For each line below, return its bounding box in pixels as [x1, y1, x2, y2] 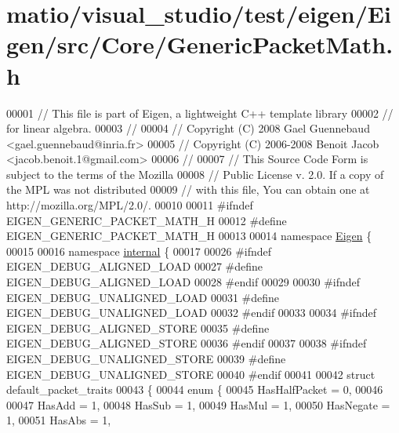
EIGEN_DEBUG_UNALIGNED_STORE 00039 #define [6, 351, 286, 366]
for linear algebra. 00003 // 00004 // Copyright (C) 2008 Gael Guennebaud [6, 120, 370, 136]
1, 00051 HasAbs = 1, [6, 412, 111, 428]
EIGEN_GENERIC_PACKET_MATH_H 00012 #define [6, 212, 287, 228]
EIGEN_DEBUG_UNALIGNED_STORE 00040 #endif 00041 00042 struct [6, 366, 375, 382]
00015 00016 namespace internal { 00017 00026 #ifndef [6, 242, 272, 259]
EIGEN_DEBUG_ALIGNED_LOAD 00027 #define [6, 258, 263, 275]
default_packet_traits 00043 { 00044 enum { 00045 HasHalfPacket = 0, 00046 [6, 381, 383, 398]
